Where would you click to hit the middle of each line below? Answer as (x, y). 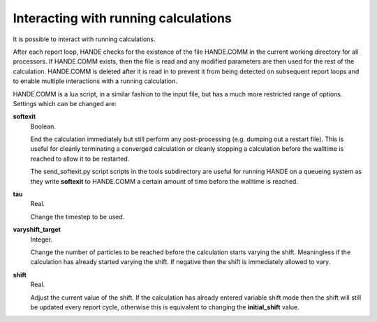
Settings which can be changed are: (65, 103)
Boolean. (43, 126)
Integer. (41, 239)
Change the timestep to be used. (77, 217)
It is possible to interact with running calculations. (84, 39)
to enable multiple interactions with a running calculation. (95, 81)
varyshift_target (37, 230)
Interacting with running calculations (122, 18)
